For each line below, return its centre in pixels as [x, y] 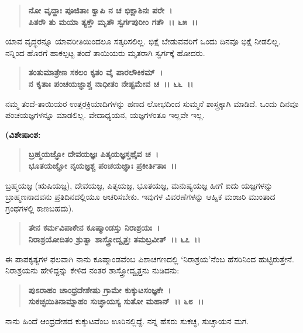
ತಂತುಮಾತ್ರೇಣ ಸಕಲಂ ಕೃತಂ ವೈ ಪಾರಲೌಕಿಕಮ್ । [96, 72]
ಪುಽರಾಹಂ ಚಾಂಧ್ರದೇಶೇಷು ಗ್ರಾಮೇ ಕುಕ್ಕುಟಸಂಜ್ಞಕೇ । [100, 289]
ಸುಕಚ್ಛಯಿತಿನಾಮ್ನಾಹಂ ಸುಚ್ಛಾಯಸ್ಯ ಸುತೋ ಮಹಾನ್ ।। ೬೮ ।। [116, 301]
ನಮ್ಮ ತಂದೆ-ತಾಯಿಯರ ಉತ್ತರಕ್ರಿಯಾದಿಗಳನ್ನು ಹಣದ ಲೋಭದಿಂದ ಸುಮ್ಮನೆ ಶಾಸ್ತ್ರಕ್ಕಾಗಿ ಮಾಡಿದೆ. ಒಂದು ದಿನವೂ [152, 103]
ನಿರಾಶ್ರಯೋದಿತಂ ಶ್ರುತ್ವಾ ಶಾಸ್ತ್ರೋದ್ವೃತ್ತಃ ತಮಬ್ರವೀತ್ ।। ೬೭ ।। [114, 239]
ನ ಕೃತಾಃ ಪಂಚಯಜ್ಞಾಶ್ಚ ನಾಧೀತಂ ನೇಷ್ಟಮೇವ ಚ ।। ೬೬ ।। [111, 83]
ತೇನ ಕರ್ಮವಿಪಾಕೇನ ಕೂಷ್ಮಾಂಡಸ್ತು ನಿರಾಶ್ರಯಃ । [94, 228]
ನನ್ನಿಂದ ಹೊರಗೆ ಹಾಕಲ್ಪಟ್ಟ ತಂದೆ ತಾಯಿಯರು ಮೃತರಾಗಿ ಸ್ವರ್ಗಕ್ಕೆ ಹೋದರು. [105, 52]
